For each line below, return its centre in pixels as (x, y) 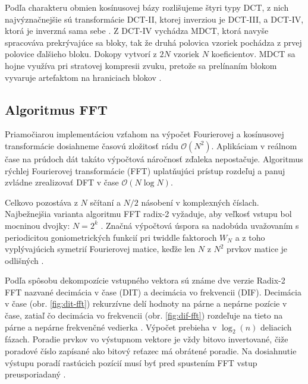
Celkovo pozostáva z (41, 202)
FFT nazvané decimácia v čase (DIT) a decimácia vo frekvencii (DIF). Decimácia (153, 292)
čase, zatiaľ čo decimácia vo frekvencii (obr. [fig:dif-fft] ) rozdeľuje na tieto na (144, 315)
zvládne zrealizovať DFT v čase (62, 182)
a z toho (250, 237)
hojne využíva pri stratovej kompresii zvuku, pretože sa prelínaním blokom (141, 65)
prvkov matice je (257, 249)
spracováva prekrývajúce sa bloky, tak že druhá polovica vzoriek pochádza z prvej (153, 42)
